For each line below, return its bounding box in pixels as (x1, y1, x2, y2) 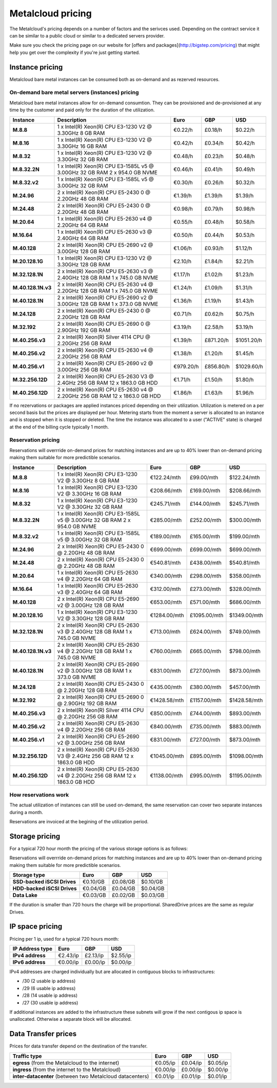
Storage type (12, 872, 46, 879)
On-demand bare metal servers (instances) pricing (9, 89, 139, 96)
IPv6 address (12, 958, 46, 965)
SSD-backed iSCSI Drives (12, 878, 76, 885)
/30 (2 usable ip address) (22, 978, 76, 984)
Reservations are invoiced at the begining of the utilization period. (9, 819, 149, 825)
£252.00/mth (190, 516, 222, 523)
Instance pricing (9, 63, 63, 71)
